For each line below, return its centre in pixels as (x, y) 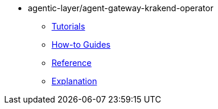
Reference (72, 63)
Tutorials (68, 26)
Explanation (74, 81)
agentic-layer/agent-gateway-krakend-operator (121, 8)
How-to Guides (81, 44)
